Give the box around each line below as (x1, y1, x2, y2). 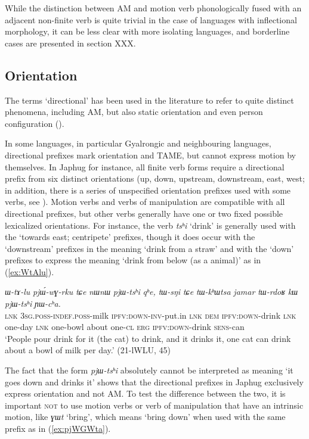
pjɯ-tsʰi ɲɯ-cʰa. (5, 297, 61, 310)
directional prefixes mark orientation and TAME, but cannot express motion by (5, 148, 296, 161)
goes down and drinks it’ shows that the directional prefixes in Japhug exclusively (5, 375, 304, 388)
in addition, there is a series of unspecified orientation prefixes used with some (5, 183, 291, 196)
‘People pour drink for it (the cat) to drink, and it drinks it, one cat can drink (5, 332, 291, 344)
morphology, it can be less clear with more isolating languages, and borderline (5, 25, 290, 38)
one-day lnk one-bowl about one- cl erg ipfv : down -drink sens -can (5, 320, 245, 333)
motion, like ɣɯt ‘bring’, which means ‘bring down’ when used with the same (5, 410, 286, 423)
